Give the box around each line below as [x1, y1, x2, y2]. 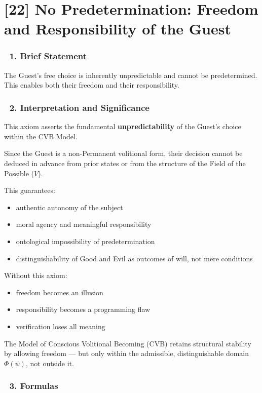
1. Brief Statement [9, 50, 87, 62]
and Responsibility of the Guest [4, 18, 231, 39]
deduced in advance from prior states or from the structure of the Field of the [4, 158, 246, 168]
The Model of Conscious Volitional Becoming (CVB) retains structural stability [4, 338, 251, 348]
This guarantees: [4, 185, 55, 195]
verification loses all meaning [16, 321, 105, 331]
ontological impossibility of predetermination [16, 235, 155, 246]
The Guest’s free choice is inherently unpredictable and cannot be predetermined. [4, 69, 257, 80]
